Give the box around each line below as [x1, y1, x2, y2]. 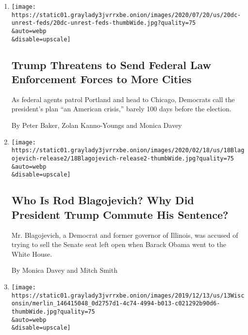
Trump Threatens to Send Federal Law [11, 57, 212, 72]
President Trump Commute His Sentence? [11, 207, 229, 222]
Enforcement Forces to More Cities [11, 71, 192, 87]
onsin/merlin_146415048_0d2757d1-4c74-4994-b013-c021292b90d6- [11, 300, 220, 307]
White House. [11, 248, 52, 259]
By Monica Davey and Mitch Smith [11, 265, 117, 275]
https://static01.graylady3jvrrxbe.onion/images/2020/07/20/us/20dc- [11, 11, 241, 18]
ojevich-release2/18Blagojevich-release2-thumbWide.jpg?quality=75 [11, 155, 234, 162]
